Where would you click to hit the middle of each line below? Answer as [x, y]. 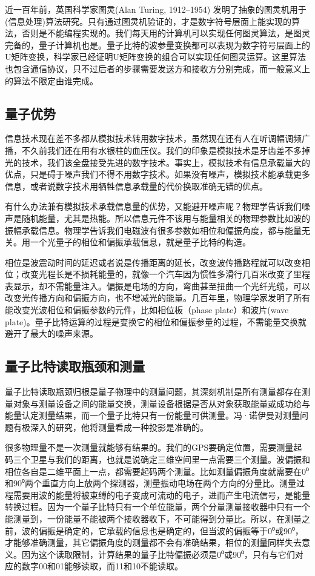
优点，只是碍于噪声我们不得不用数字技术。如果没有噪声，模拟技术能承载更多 [157, 174]
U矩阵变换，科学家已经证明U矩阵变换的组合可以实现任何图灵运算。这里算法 [155, 57]
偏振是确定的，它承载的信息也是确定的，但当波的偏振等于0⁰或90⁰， [171, 530]
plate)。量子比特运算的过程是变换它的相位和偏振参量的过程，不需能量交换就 [156, 321]
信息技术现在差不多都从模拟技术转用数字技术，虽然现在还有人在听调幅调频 [153, 138]
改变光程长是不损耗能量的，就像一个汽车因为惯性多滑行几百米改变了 [157, 274]
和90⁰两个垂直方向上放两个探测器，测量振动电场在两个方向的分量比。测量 [151, 483]
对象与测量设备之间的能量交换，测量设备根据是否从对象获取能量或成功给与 [161, 403]
